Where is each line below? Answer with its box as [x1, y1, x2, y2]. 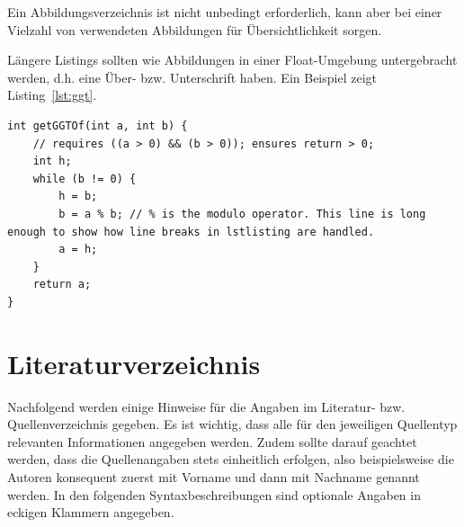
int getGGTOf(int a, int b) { [7, 119, 188, 132]
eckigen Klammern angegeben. [7, 503, 174, 522]
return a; [32, 278, 92, 291]
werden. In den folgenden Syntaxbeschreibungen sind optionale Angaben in [7, 485, 421, 504]
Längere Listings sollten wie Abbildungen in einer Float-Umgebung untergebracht [7, 50, 458, 69]
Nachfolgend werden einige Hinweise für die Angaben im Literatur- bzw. [7, 397, 406, 415]
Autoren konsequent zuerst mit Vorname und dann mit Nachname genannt [7, 468, 420, 486]
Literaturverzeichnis [7, 344, 261, 381]
